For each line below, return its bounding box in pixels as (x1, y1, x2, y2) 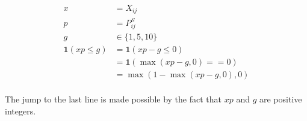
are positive (259, 92, 302, 105)
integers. (5, 104, 36, 117)
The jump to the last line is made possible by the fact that (5, 92, 222, 105)
